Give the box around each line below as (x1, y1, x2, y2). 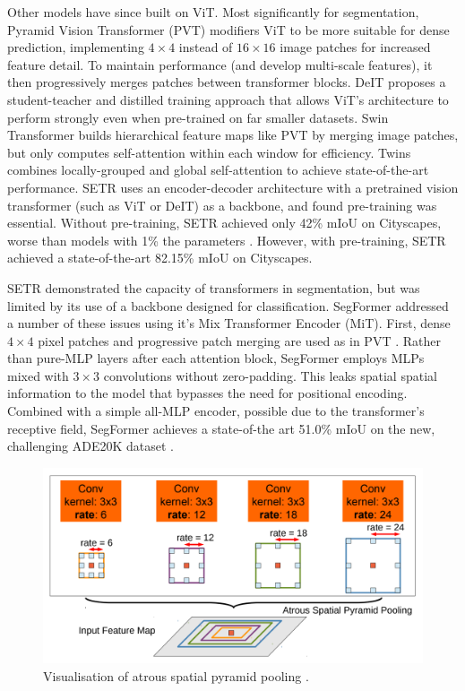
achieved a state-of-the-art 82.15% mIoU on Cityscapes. (7, 248, 313, 267)
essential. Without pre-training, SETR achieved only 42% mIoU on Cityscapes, (7, 213, 442, 232)
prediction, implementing (7, 38, 144, 56)
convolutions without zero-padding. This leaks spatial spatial (103, 366, 437, 384)
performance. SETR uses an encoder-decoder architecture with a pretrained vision (7, 177, 459, 196)
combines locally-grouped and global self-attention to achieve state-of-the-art (7, 160, 429, 179)
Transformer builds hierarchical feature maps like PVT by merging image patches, (7, 125, 459, 144)
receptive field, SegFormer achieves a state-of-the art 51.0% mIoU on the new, (7, 419, 435, 437)
